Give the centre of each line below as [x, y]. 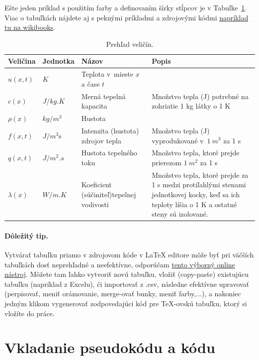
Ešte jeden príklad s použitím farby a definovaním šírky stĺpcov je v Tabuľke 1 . [126, 7]
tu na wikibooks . [30, 27]
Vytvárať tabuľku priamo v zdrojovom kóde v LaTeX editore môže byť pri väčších [129, 255]
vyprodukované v [178, 140]
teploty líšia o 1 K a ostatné [194, 204]
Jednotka [58, 61]
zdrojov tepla [101, 140]
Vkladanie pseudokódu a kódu [110, 347]
